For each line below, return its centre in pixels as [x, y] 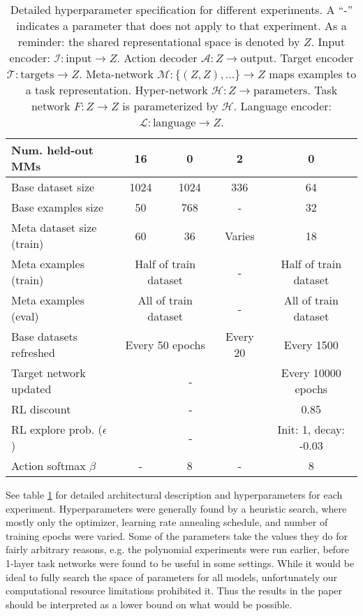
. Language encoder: [283, 106]
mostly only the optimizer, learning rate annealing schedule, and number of [167, 522]
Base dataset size [53, 187]
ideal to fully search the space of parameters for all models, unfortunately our [172, 577]
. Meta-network [116, 74]
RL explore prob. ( [57, 429]
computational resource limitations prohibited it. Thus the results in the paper [174, 591]
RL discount [41, 409]
